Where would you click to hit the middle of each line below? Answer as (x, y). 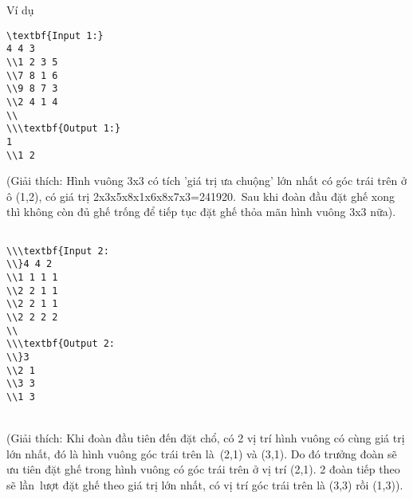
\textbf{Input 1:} (55, 35)
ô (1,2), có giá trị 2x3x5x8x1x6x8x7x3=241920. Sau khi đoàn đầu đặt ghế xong (201, 196)
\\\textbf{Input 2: (58, 251)
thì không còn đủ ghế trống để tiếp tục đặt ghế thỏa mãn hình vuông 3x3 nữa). (201, 212)
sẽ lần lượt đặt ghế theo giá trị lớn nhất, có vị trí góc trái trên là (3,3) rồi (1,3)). (205, 484)
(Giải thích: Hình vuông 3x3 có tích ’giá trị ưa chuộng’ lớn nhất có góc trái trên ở (206, 181)
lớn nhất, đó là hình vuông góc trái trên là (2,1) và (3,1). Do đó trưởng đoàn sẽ (202, 453)
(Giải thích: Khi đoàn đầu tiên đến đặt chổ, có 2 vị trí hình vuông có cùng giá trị (206, 438)
